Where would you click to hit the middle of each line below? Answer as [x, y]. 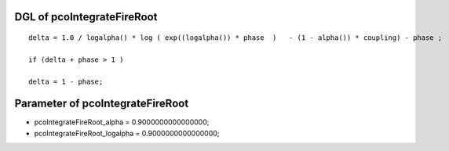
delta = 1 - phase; [66, 81]
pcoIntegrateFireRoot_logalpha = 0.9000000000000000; [127, 133]
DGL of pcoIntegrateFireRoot [86, 17]
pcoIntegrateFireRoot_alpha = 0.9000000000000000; [122, 122]
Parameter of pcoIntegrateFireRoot [102, 104]
